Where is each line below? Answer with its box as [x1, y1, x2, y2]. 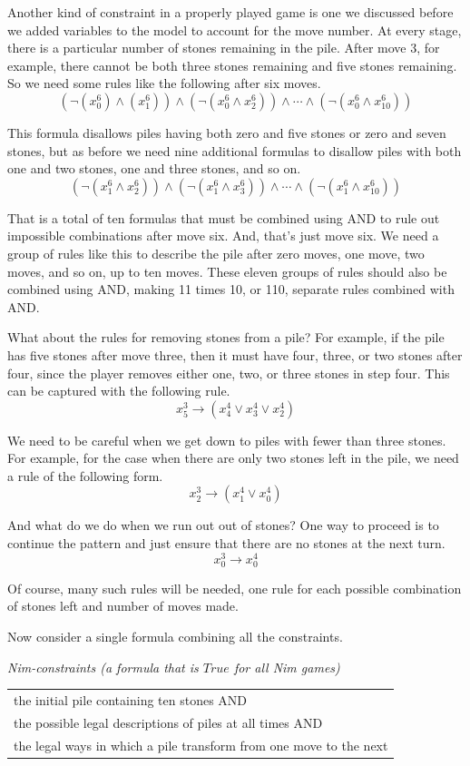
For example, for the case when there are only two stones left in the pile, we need [7, 448, 459, 467]
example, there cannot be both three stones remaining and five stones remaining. [7, 55, 457, 74]
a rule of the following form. [7, 466, 163, 485]
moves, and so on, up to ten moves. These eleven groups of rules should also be [7, 261, 447, 280]
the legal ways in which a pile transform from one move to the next [14, 735, 388, 754]
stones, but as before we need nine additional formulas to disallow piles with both [7, 141, 462, 160]
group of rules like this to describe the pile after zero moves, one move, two [7, 243, 425, 262]
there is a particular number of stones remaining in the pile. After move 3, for [7, 38, 440, 57]
